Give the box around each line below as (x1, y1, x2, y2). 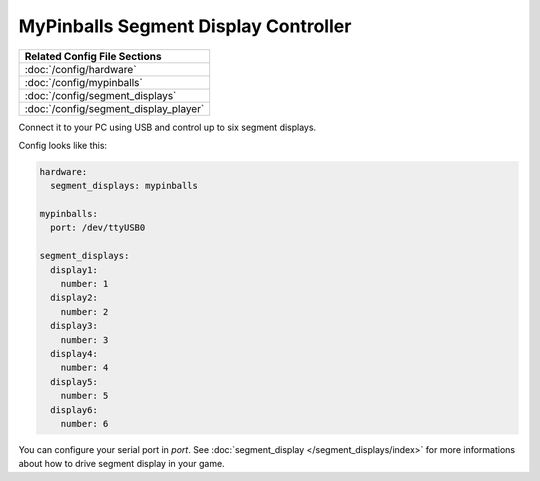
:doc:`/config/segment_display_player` (24, 101, 205, 115)
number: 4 (60, 362, 109, 374)
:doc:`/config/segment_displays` (24, 88, 177, 102)
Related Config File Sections (24, 49, 162, 63)
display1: (50, 264, 99, 275)
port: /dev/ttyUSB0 (50, 222, 146, 234)
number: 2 (60, 306, 109, 317)
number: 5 (60, 390, 109, 402)
